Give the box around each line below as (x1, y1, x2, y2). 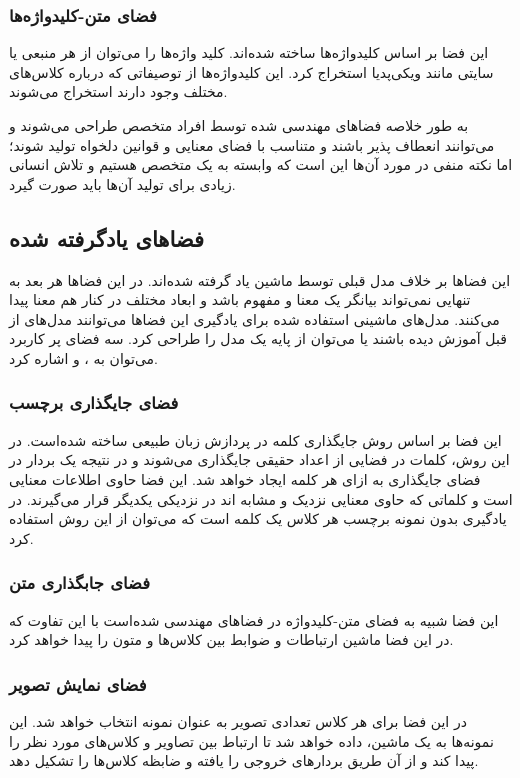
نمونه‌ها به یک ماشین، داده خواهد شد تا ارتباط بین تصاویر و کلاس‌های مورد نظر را (9, 730, 494, 751)
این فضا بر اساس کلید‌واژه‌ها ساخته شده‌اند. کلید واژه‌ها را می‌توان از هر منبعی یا (9, 42, 489, 63)
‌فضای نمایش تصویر (9, 671, 147, 696)
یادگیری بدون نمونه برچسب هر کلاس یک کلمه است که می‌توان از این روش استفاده (9, 508, 507, 529)
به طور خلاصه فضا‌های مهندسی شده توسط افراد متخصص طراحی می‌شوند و (9, 115, 469, 135)
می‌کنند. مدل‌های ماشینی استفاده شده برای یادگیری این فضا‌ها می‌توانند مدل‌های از (9, 308, 500, 329)
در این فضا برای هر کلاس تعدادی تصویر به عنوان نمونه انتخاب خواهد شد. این (9, 710, 467, 731)
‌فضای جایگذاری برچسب (9, 390, 179, 415)
